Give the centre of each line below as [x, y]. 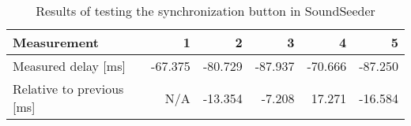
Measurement [56, 42]
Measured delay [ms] [69, 66]
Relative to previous [68, 89]
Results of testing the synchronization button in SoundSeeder [205, 11]
